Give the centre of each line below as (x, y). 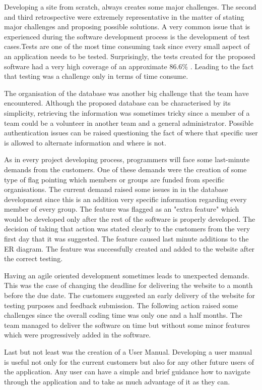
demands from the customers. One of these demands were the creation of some (125, 169)
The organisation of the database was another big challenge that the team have (126, 93)
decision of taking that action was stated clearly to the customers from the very (127, 229)
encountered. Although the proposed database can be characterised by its (117, 103)
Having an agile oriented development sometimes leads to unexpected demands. (127, 275)
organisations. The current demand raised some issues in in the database (116, 189)
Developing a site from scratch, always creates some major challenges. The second (130, 7)
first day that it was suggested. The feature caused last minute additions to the (126, 239)
